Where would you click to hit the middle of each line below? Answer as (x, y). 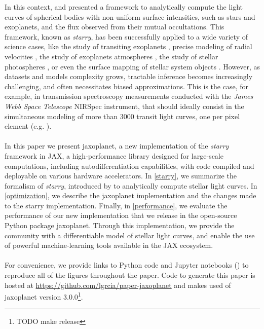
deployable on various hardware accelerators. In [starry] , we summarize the (121, 176)
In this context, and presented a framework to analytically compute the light (124, 7)
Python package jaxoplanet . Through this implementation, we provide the (120, 225)
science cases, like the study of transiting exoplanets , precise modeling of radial (128, 46)
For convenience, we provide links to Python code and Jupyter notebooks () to (127, 265)
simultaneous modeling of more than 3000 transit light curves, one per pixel (122, 116)
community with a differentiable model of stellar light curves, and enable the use (130, 235)
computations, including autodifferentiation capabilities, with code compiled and (129, 166)
